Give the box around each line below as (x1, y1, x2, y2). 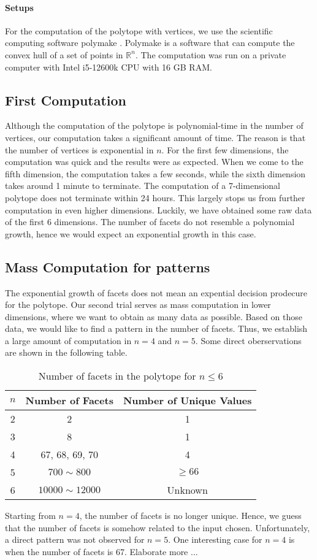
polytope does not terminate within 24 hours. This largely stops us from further (5, 191, 305, 204)
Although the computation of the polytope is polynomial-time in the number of (5, 119, 304, 132)
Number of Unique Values (123, 393, 252, 408)
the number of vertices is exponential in (5, 143, 154, 156)
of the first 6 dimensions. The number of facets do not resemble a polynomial (5, 215, 295, 228)
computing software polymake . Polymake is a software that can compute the (5, 36, 295, 49)
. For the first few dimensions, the (161, 143, 289, 156)
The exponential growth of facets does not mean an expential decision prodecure (5, 286, 308, 299)
